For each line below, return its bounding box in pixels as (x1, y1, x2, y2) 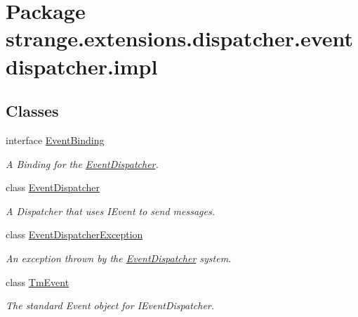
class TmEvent (6, 274, 69, 289)
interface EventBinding (6, 132, 105, 147)
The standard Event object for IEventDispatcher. (6, 298, 215, 313)
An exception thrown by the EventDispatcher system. (6, 250, 232, 265)
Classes (6, 100, 59, 122)
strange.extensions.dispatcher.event (6, 24, 354, 53)
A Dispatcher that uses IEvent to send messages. (6, 203, 215, 218)
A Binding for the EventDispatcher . (6, 156, 159, 171)
